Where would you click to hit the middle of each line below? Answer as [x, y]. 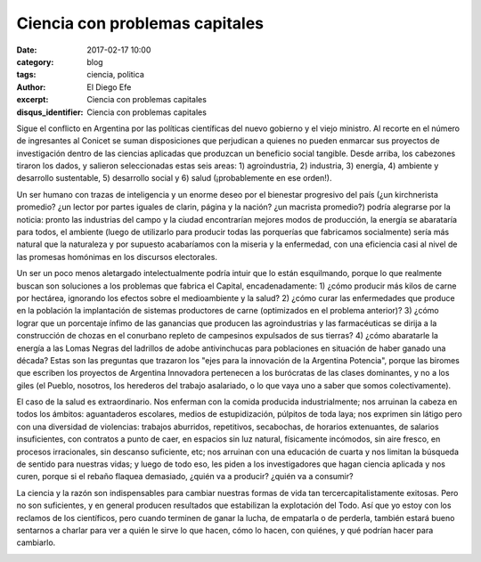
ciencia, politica [115, 75]
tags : [26, 75]
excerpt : [33, 100]
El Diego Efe [109, 87]
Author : [31, 87]
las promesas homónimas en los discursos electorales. [117, 257]
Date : [27, 50]
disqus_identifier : [50, 112]
